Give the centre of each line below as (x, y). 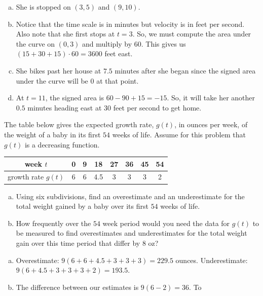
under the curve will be (52, 80)
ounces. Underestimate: (212, 260)
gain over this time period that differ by (78, 243)
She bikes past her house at (59, 70)
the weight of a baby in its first (52, 134)
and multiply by (107, 43)
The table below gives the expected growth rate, (79, 124)
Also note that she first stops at (65, 34)
